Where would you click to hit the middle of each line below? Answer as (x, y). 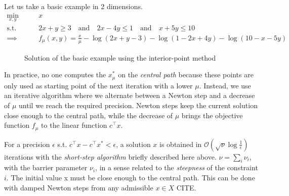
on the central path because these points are (186, 75)
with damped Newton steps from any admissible (79, 187)
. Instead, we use (225, 85)
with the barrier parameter (46, 167)
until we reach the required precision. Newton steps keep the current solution (138, 105)
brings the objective (212, 115)
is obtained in (181, 144)
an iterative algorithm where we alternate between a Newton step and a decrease (130, 95)
